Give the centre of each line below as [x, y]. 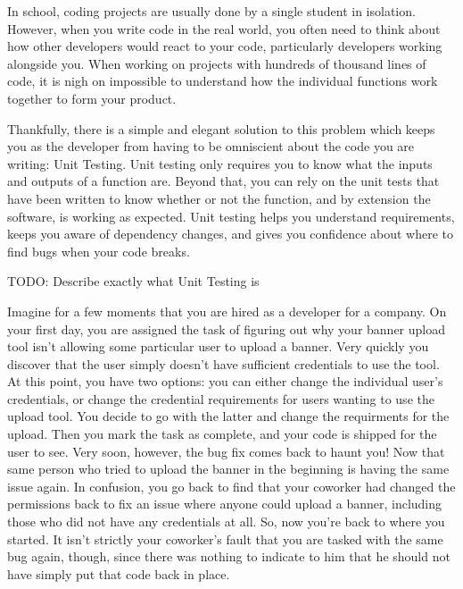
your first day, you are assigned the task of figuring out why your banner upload [226, 328]
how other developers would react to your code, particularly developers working [225, 46]
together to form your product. [92, 98]
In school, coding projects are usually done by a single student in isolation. [211, 11]
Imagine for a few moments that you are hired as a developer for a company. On [227, 311]
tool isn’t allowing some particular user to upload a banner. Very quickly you [218, 346]
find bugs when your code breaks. [99, 251]
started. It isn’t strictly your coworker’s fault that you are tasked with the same [225, 539]
